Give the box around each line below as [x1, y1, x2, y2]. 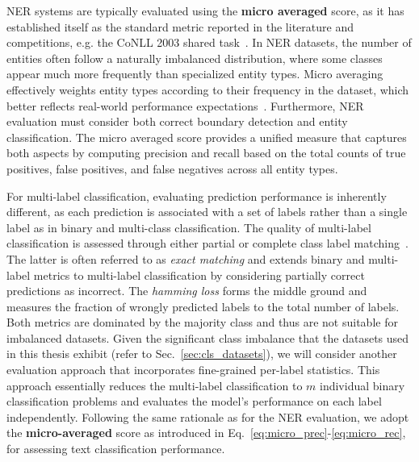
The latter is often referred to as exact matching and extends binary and [6, 250, 365, 267]
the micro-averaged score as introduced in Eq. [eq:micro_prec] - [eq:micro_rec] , [6, 424, 406, 441]
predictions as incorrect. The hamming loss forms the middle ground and [6, 282, 367, 299]
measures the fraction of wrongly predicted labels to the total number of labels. [6, 298, 400, 314]
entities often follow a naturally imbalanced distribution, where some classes [6, 49, 383, 66]
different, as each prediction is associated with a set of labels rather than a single [6, 203, 408, 220]
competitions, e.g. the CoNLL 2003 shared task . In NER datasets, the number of [6, 34, 412, 51]
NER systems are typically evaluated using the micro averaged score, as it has [6, 2, 404, 19]
